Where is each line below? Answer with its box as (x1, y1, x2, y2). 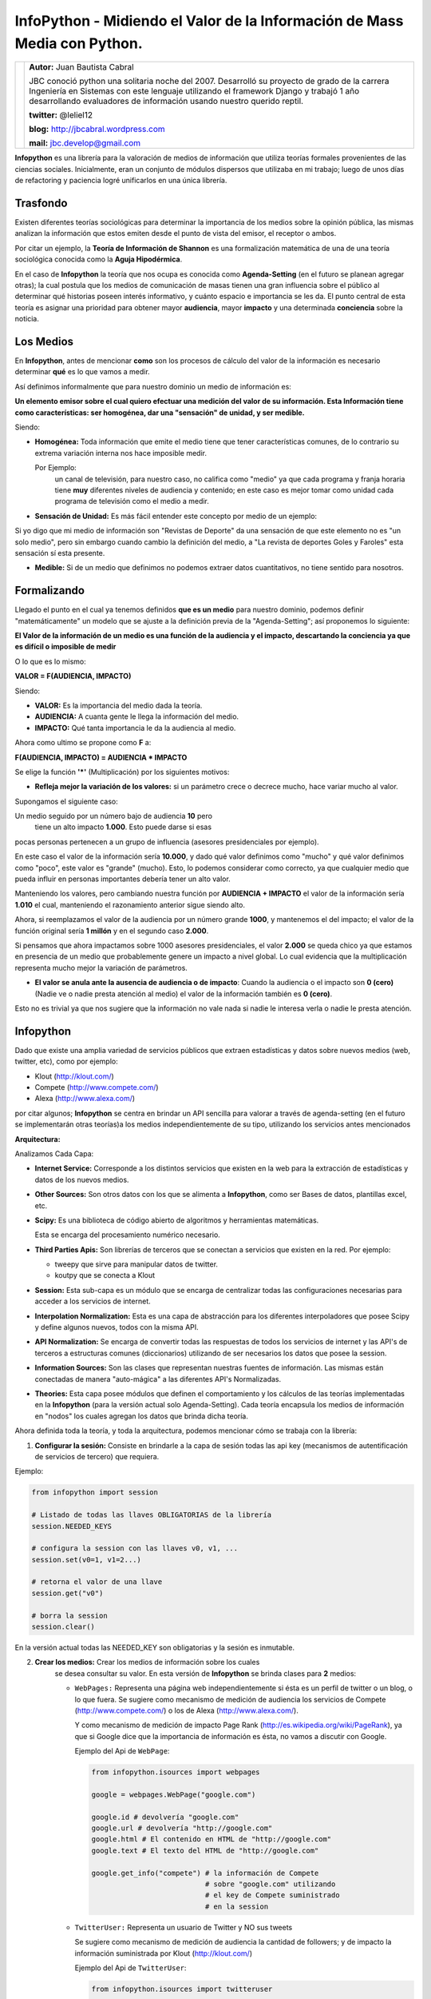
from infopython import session (31, 1488, 159, 1497)
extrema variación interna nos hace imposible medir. (34, 448, 208, 457)
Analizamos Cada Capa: (14, 1148, 94, 1159)
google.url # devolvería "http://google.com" (91, 1824, 273, 1833)
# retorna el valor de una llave (31, 1578, 163, 1586)
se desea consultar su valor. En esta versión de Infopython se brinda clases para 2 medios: (54, 1668, 357, 1678)
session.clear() (31, 1622, 96, 1631)
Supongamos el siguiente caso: (14, 796, 119, 806)
